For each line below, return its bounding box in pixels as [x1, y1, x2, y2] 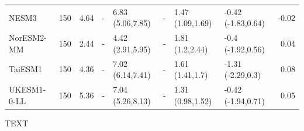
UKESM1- [9, 83, 46, 95]
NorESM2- [9, 31, 47, 44]
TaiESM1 [9, 63, 42, 75]
